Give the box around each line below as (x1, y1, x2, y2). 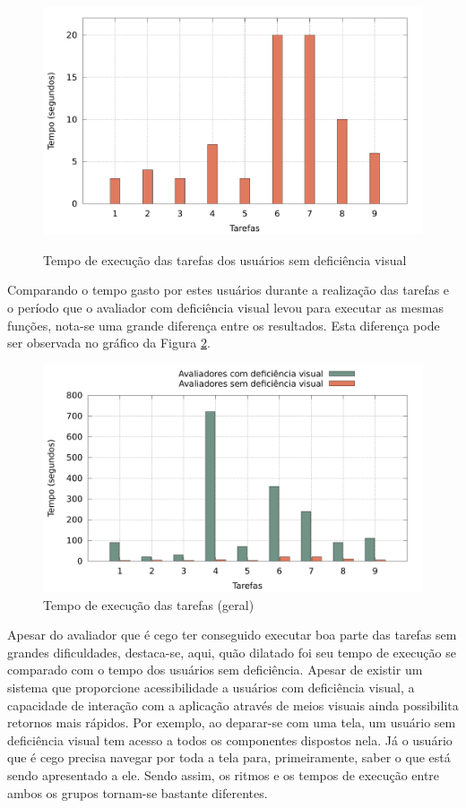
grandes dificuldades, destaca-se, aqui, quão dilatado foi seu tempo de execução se (7, 642, 456, 661)
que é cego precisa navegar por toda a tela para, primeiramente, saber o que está (7, 748, 451, 767)
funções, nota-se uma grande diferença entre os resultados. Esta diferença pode (7, 315, 440, 334)
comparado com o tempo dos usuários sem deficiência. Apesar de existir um (7, 660, 423, 679)
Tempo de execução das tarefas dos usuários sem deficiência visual (43, 250, 407, 269)
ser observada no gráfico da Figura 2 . (7, 333, 211, 352)
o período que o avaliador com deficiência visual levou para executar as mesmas (7, 298, 444, 317)
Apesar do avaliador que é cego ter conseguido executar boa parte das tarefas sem (7, 625, 457, 644)
